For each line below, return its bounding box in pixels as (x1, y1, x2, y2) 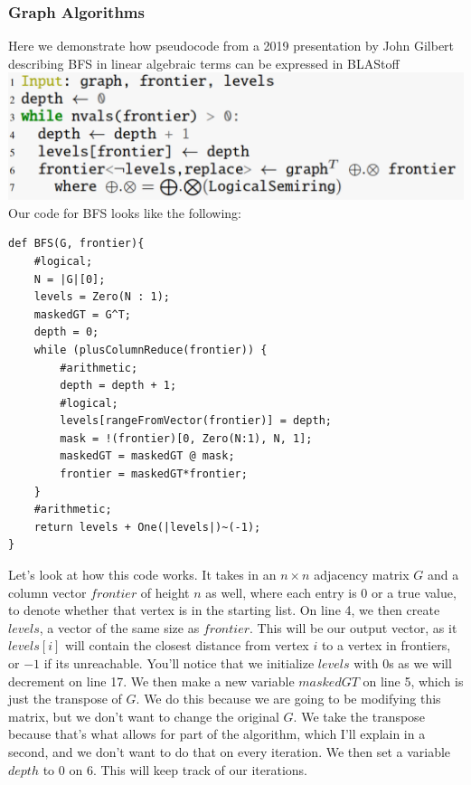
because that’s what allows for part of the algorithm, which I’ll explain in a (8, 724, 426, 743)
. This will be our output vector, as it (250, 618, 457, 637)
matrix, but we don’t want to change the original (8, 706, 279, 725)
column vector (8, 582, 87, 601)
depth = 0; (33, 326, 99, 339)
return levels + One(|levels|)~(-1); (33, 520, 261, 534)
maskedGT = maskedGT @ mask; (60, 449, 235, 463)
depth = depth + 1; (60, 379, 177, 392)
